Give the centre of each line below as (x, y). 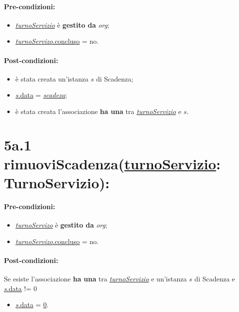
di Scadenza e (215, 279)
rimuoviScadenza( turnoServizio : (112, 163)
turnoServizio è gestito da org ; (62, 25)
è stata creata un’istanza (52, 78)
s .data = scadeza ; (41, 95)
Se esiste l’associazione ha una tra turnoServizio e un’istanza (95, 279)
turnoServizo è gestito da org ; (61, 225)
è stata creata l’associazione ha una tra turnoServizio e (98, 111)
